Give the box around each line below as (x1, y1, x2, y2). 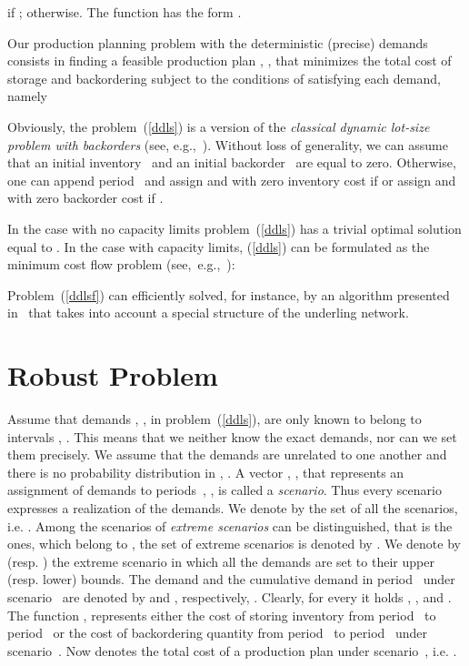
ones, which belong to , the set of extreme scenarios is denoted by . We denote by (7, 534, 461, 553)
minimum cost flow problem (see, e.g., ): (7, 255, 235, 274)
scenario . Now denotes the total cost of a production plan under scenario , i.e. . (7, 641, 457, 660)
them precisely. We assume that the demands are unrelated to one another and (7, 445, 447, 464)
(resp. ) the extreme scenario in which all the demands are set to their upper (7, 551, 434, 570)
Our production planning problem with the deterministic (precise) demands (7, 33, 428, 52)
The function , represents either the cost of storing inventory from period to (7, 605, 436, 624)
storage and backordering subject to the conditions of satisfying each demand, (7, 68, 441, 87)
